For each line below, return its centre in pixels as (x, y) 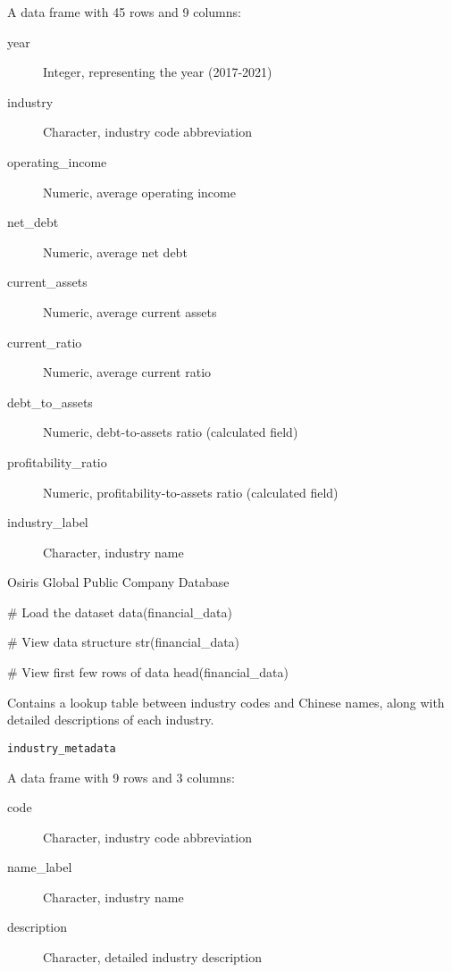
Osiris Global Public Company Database (118, 582)
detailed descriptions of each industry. (111, 720)
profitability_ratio (57, 461)
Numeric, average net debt (115, 251)
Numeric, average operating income (139, 192)
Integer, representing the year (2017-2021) (158, 72)
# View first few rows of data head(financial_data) (148, 672)
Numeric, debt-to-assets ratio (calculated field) (171, 432)
